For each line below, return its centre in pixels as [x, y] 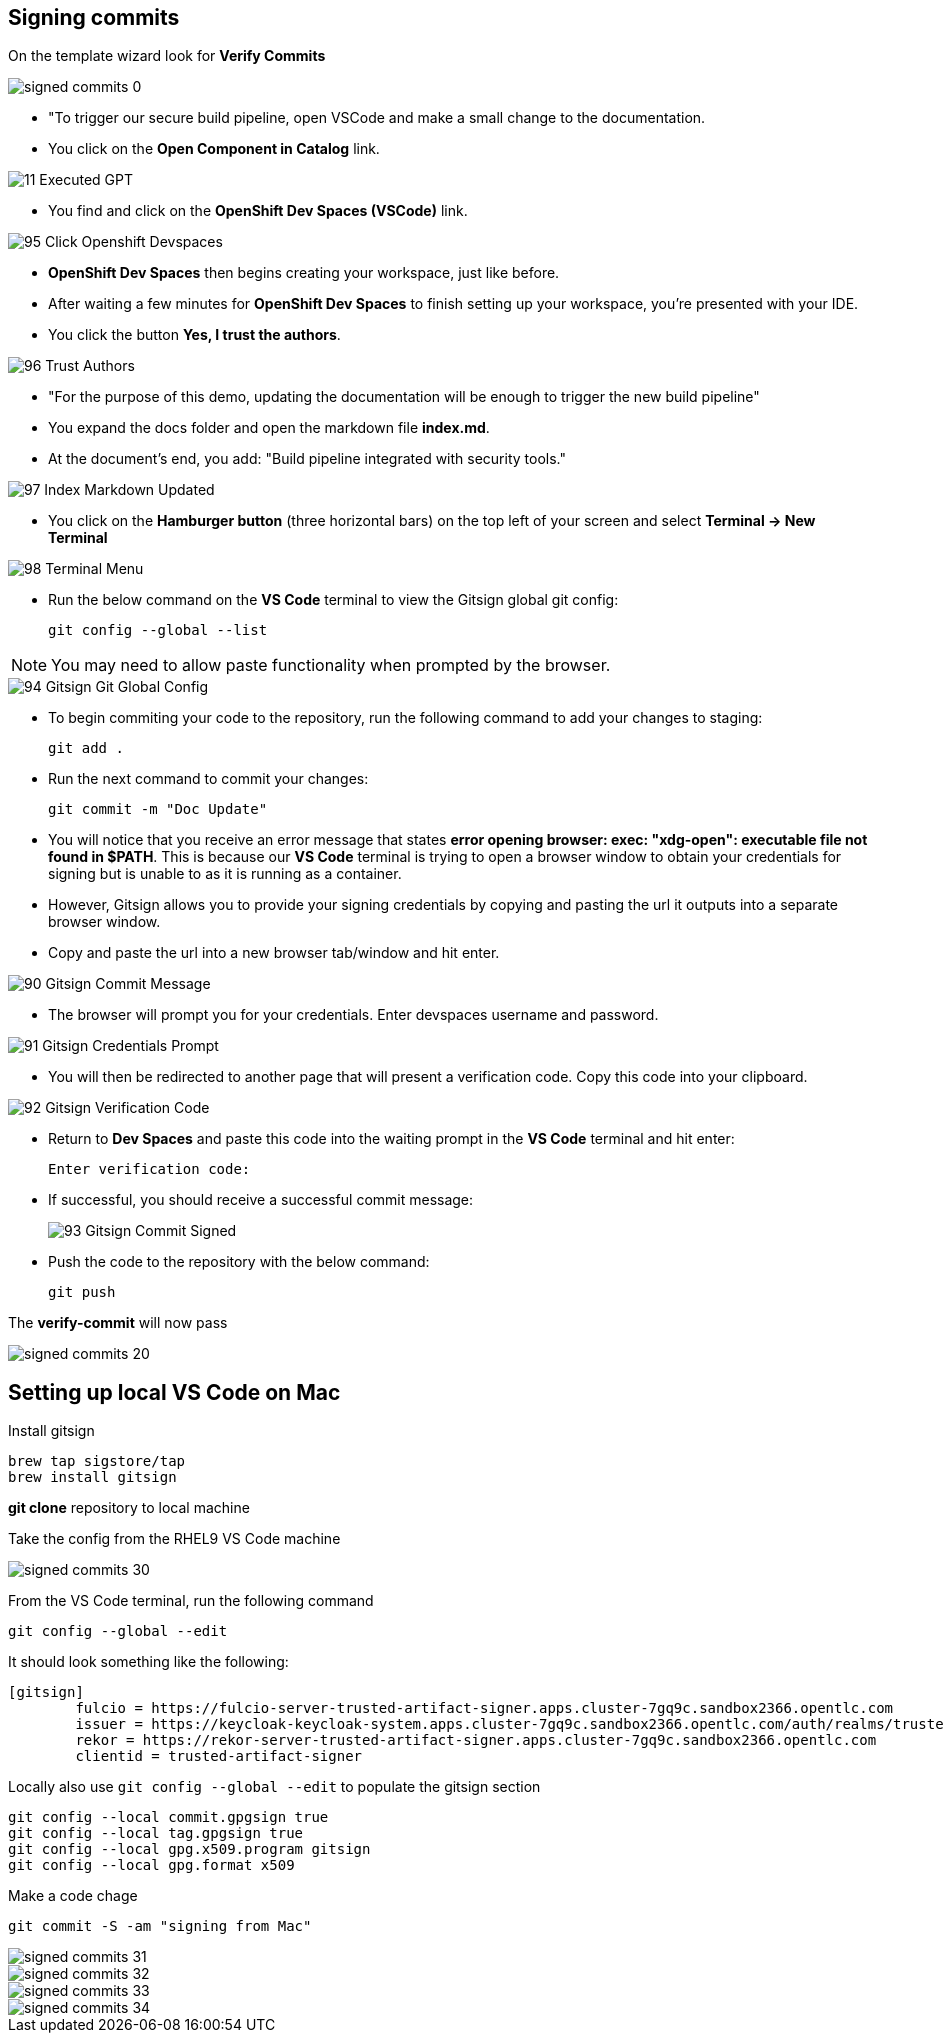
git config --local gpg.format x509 [151, 1865]
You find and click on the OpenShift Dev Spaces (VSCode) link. [258, 211]
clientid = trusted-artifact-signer [219, 1756]
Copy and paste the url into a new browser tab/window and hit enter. [274, 953]
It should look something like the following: [148, 1662]
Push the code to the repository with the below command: [239, 1262]
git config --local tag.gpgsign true [156, 1833]
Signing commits [94, 17]
